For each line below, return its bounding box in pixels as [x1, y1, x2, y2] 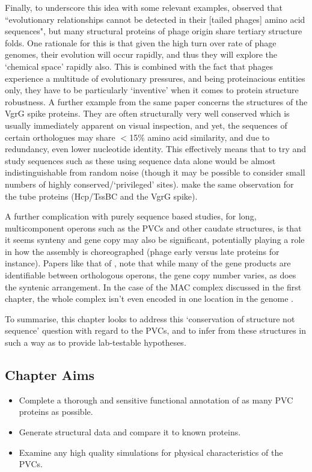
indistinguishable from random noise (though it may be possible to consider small [5, 166, 305, 179]
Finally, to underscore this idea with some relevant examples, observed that [5, 1, 283, 13]
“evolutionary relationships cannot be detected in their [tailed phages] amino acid [5, 13, 305, 25]
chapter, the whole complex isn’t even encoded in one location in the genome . [5, 292, 293, 305]
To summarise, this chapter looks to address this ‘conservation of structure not [5, 312, 295, 325]
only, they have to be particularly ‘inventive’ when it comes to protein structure [5, 84, 299, 96]
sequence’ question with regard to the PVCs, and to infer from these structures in [5, 324, 306, 337]
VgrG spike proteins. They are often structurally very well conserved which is [5, 107, 290, 120]
